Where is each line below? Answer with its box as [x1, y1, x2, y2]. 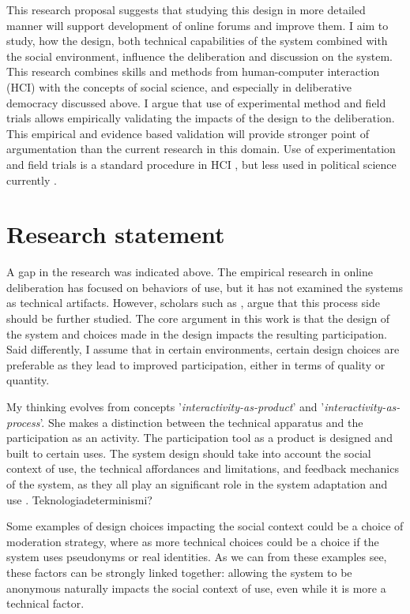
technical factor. [6, 595, 85, 612]
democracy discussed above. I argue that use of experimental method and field [6, 94, 386, 110]
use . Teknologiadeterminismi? [6, 491, 152, 507]
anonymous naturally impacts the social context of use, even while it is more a [6, 579, 386, 596]
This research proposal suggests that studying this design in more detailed [6, 2, 366, 17]
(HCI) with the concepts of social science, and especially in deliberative [6, 78, 352, 95]
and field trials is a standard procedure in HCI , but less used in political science [6, 155, 397, 172]
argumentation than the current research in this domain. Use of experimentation [6, 140, 396, 157]
